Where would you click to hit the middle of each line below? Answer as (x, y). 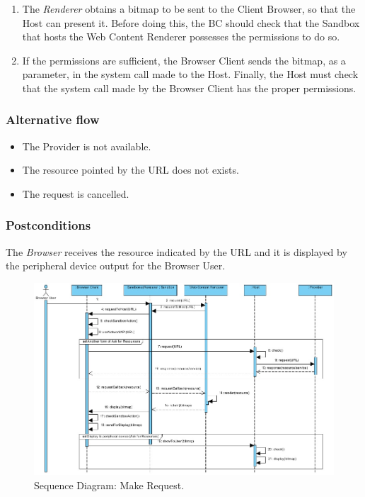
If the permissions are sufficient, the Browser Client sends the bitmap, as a (184, 60)
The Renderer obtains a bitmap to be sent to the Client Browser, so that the (189, 9)
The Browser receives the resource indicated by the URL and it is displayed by (176, 251)
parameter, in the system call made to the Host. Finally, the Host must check (190, 74)
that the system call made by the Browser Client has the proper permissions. (189, 88)
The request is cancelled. (76, 193)
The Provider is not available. (87, 146)
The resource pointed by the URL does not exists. (131, 170)
